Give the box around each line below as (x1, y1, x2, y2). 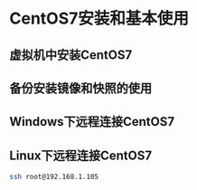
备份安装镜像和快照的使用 (9, 81, 152, 96)
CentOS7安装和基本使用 (9, 8, 190, 29)
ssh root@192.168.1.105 (9, 173, 99, 182)
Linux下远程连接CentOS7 (9, 147, 152, 163)
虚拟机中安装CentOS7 (9, 47, 133, 62)
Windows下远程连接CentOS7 (9, 114, 174, 129)
